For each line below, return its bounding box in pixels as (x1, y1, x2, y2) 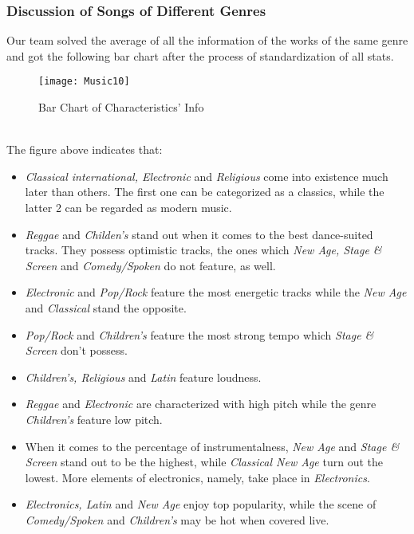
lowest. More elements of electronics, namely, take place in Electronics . (25, 469, 370, 485)
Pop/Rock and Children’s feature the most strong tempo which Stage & (25, 326, 374, 343)
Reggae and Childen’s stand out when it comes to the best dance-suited (25, 226, 373, 242)
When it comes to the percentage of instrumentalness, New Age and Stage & (25, 438, 400, 454)
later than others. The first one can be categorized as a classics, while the (25, 183, 384, 200)
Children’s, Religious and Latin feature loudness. (25, 368, 262, 385)
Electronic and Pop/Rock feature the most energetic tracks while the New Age (25, 284, 407, 300)
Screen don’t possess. (25, 342, 128, 359)
